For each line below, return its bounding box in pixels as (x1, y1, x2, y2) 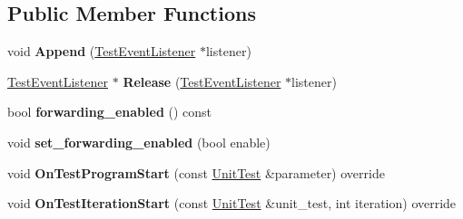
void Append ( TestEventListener (7, 42, 196, 61)
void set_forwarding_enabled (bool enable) (7, 132, 271, 151)
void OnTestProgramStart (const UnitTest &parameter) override (7, 163, 385, 182)
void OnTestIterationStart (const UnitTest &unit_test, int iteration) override (7, 194, 457, 213)
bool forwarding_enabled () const (7, 102, 212, 121)
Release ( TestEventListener (123, 71, 281, 90)
